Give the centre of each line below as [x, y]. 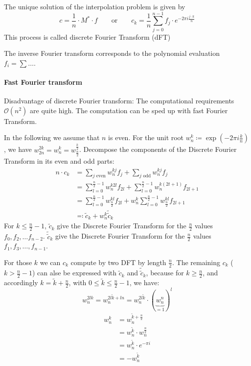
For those [18, 262]
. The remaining [196, 262]
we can [50, 262]
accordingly [21, 282]
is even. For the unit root [146, 137]
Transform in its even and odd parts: [59, 161]
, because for [165, 273]
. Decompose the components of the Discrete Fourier [158, 149]
